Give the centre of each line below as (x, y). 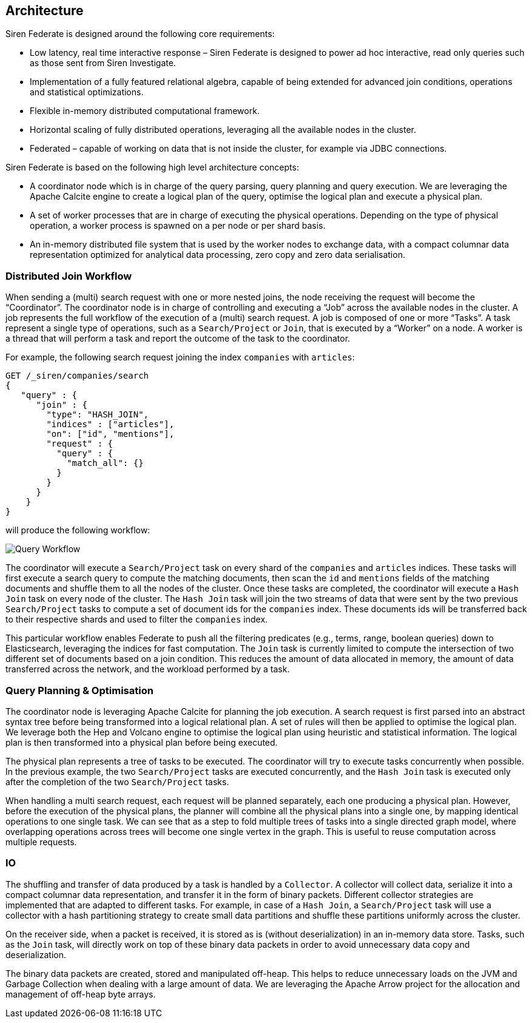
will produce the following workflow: (78, 530)
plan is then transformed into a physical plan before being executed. (142, 742)
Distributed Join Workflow (69, 276)
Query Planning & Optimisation (79, 690)
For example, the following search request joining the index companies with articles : (180, 357)
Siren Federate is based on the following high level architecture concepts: (152, 167)
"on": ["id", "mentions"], (110, 434)
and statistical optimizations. (87, 92)
